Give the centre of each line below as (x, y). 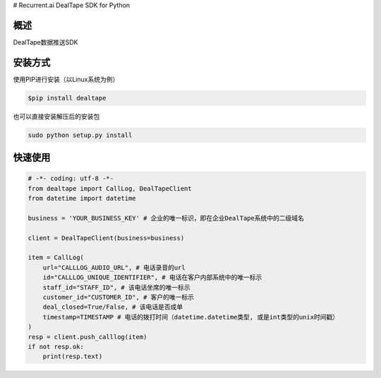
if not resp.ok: (56, 347)
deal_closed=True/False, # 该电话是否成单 (113, 307)
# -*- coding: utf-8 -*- (71, 179)
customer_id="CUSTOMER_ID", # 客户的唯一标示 (118, 297)
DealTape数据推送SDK (46, 42)
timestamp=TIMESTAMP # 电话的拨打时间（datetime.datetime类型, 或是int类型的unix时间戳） (190, 317)
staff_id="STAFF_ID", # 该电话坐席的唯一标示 (116, 287)
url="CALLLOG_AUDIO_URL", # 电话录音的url (114, 267)
